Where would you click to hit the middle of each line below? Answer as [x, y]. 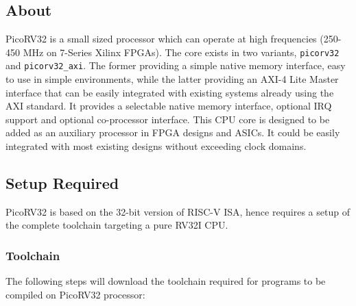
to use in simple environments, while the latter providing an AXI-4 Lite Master [172, 79]
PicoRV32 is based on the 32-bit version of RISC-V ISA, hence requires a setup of [178, 211]
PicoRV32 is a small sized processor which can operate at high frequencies [161, 39]
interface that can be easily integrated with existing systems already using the [170, 92]
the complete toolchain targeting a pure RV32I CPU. [117, 225]
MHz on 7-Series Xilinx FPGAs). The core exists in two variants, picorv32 [181, 52]
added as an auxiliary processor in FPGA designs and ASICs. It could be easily [173, 132]
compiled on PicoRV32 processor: [75, 294]
